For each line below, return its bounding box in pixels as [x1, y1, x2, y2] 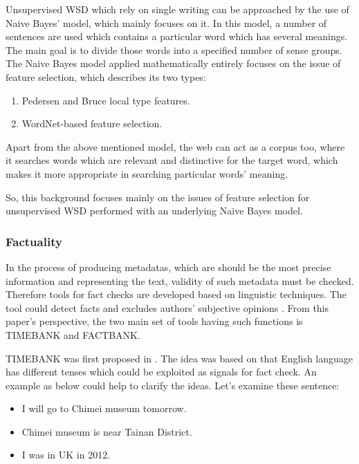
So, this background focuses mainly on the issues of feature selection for [6, 189, 310, 204]
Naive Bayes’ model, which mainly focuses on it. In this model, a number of [6, 15, 327, 30]
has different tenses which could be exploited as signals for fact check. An [6, 364, 317, 379]
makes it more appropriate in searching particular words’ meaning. [6, 166, 288, 180]
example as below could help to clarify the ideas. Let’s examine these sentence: [6, 378, 340, 392]
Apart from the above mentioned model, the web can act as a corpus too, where [6, 139, 345, 154]
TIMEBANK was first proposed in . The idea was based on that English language [6, 351, 353, 365]
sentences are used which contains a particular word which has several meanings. [6, 29, 348, 44]
